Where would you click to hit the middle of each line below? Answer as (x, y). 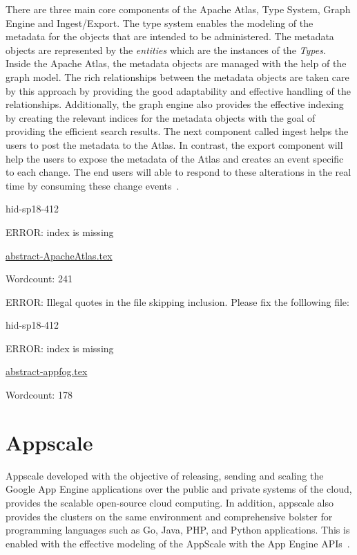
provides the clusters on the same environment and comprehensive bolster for (169, 516)
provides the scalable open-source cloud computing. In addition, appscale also (170, 502)
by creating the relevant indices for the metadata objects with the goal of (161, 117)
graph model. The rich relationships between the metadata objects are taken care (177, 76)
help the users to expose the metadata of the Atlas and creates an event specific (175, 158)
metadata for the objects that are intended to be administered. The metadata (170, 36)
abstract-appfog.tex (47, 371)
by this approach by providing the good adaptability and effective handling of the (178, 90)
